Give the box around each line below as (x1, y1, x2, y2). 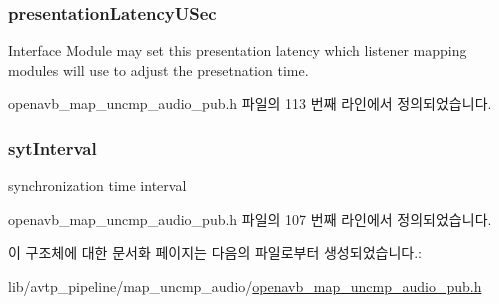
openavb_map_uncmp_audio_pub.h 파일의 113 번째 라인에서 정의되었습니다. (8, 93, 492, 114)
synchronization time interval (8, 175, 187, 196)
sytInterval (8, 135, 97, 160)
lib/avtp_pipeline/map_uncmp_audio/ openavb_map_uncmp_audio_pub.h (8, 276, 482, 296)
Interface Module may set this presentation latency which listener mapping (8, 40, 467, 61)
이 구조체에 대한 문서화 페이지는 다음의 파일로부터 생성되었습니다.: (8, 242, 422, 263)
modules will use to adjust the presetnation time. (8, 59, 309, 80)
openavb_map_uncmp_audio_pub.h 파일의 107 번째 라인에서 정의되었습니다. (8, 208, 492, 229)
